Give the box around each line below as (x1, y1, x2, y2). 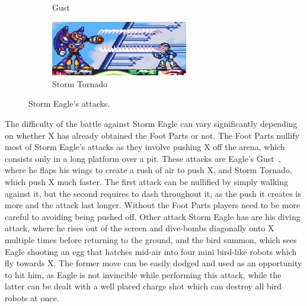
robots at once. (5, 291, 59, 304)
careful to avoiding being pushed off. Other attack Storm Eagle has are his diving (5, 210, 300, 222)
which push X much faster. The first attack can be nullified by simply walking (5, 176, 288, 188)
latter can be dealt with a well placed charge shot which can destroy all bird (5, 280, 282, 292)
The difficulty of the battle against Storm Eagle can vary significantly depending (5, 117, 298, 130)
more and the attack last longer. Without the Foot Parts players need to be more (5, 199, 300, 211)
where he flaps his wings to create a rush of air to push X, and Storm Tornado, (5, 164, 292, 176)
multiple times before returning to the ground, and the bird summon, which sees (5, 234, 297, 246)
